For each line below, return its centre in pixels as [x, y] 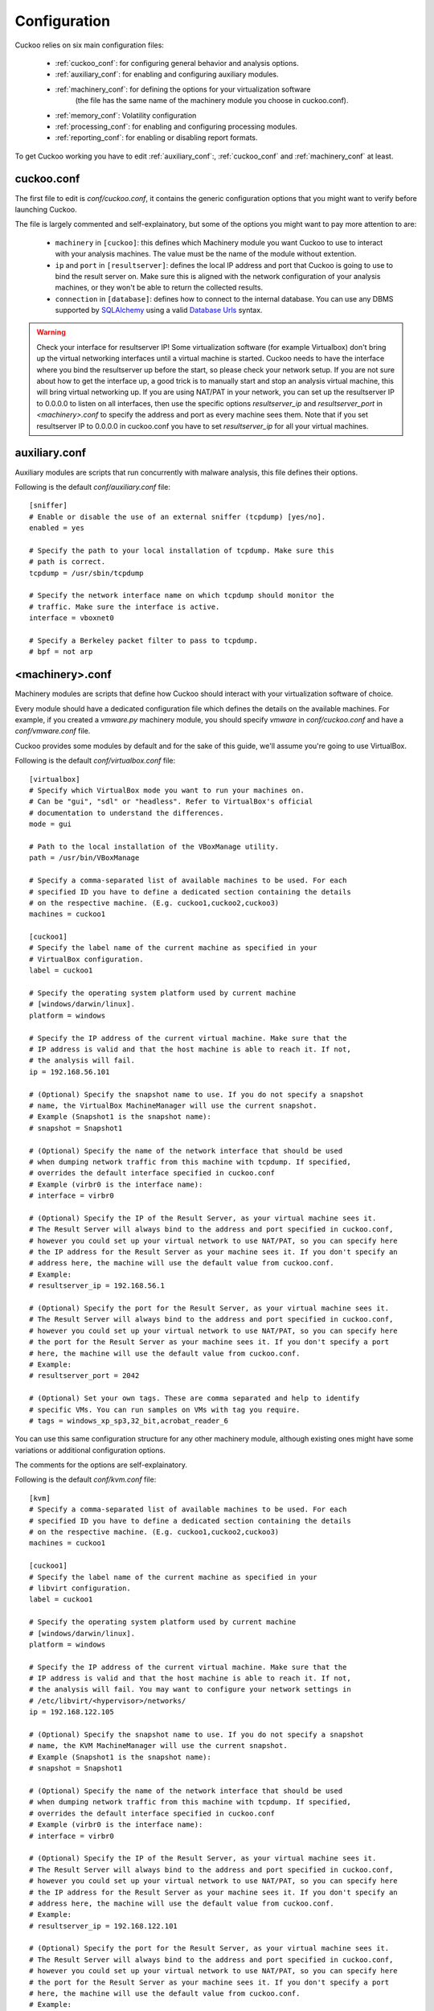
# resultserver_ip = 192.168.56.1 [97, 1286]
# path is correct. [68, 562]
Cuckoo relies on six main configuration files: [90, 45]
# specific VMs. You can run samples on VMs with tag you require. [165, 1409]
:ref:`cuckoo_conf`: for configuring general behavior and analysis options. [177, 63]
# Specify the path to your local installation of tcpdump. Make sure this [182, 550]
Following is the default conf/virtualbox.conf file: [95, 761]
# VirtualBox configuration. [86, 959]
